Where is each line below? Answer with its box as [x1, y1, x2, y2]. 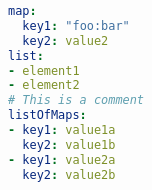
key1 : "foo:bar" [22, 18, 130, 33]
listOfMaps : [8, 108, 87, 123]
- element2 [8, 78, 80, 93]
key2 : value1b [22, 137, 116, 152]
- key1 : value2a [8, 152, 116, 167]
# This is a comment [8, 93, 145, 108]
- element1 [8, 63, 80, 78]
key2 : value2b [22, 167, 116, 182]
